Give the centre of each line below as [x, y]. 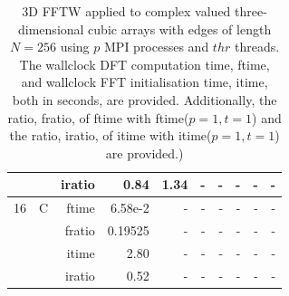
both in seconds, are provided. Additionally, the [144, 99]
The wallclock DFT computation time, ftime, [144, 64]
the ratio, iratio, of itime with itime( [111, 135]
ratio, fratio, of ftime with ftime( [98, 117]
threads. [257, 47]
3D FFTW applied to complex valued [126, 11]
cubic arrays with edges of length [180, 29]
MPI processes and [157, 47]
